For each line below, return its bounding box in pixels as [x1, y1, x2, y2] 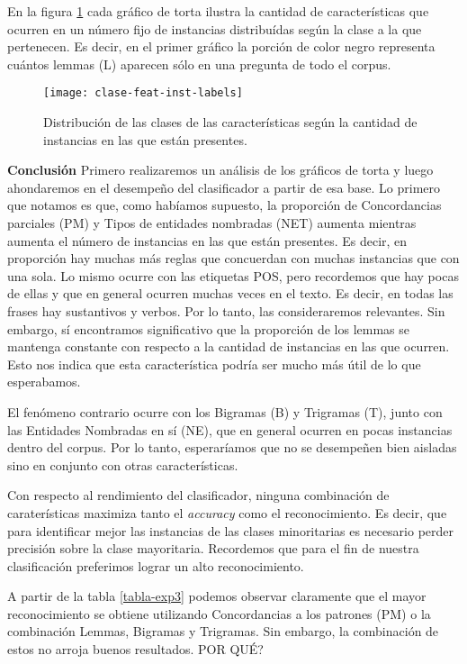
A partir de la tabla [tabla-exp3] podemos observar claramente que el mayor [7, 587, 427, 605]
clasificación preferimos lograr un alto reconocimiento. [7, 556, 304, 575]
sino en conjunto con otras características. [7, 455, 238, 474]
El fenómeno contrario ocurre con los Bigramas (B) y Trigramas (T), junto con [7, 402, 443, 421]
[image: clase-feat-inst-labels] [43, 86, 243, 100]
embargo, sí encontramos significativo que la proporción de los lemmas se [7, 319, 410, 338]
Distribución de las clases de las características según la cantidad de [43, 113, 418, 132]
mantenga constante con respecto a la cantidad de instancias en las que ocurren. [7, 337, 450, 356]
